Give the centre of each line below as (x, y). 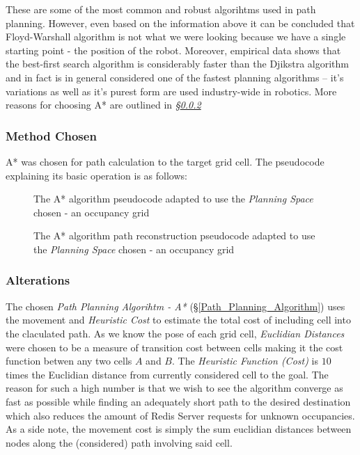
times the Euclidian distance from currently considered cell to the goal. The (167, 374)
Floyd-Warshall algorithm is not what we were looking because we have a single (176, 37)
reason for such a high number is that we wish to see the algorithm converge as (174, 388)
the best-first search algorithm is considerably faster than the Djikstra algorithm (177, 64)
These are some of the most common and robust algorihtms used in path (161, 9)
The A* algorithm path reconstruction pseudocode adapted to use (174, 236)
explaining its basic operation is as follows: (96, 175)
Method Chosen (51, 135)
